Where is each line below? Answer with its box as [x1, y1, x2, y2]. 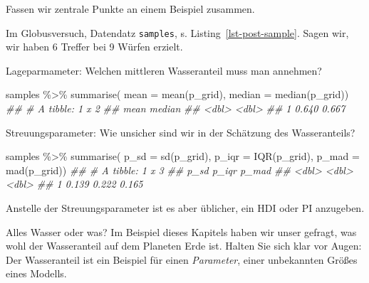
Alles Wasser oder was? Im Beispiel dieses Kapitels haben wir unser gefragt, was [6, 224, 357, 239]
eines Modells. [6, 266, 67, 281]
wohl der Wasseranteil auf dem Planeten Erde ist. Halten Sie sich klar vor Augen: [6, 238, 362, 253]
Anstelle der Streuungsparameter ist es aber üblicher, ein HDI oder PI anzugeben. [6, 201, 365, 215]
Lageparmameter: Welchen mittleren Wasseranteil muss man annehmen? [6, 63, 322, 78]
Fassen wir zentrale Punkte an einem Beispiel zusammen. [6, 1, 255, 16]
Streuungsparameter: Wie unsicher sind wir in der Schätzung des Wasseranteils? [6, 124, 355, 139]
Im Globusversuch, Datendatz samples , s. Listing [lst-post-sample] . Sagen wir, [6, 25, 349, 40]
